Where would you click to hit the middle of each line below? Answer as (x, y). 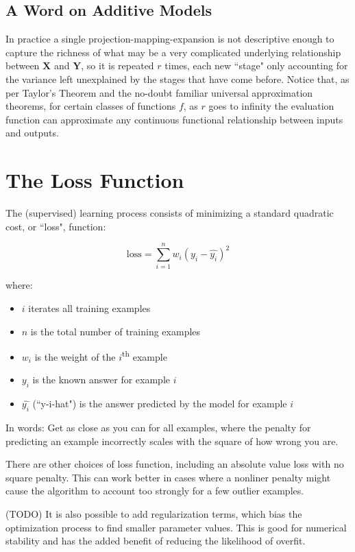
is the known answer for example (101, 380)
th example (145, 356)
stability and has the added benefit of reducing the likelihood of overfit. (156, 541)
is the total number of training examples (115, 331)
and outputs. (32, 133)
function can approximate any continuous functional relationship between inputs (174, 119)
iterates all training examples (89, 308)
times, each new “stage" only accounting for (256, 65)
